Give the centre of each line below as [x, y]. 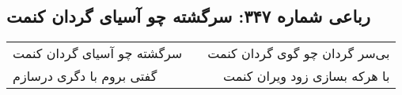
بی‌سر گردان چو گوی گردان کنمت [299, 53]
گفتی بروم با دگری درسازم [85, 76]
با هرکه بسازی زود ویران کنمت [306, 76]
